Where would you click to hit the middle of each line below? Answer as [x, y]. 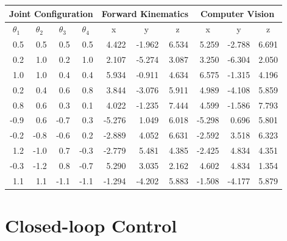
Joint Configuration [51, 13]
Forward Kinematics [145, 13]
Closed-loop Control [91, 225]
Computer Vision [238, 13]
